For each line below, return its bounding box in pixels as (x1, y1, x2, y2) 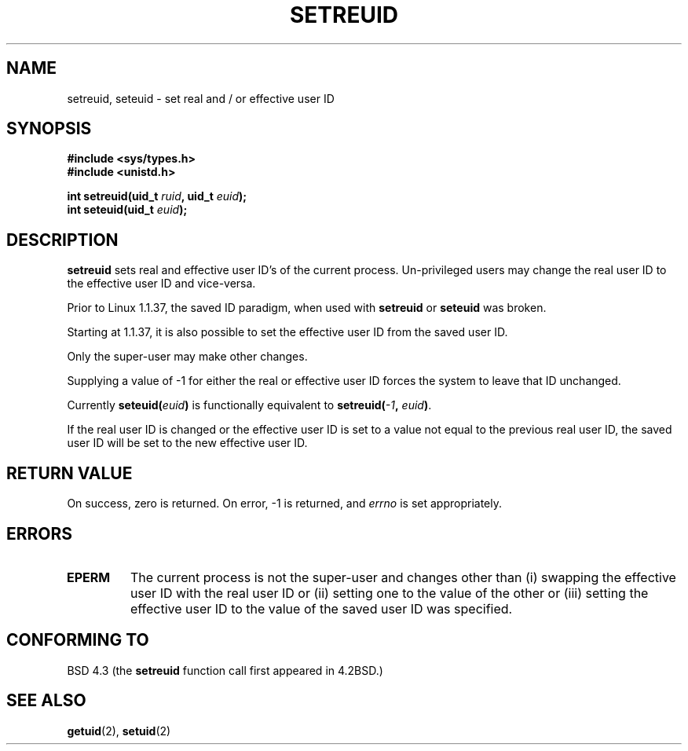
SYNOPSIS (6, 119, 92, 139)
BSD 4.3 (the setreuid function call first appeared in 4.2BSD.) (67, 663, 383, 677)
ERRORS (6, 523, 73, 544)
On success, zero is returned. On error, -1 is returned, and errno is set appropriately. (67, 496, 502, 511)
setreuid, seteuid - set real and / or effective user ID (67, 91, 335, 105)
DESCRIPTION (6, 229, 119, 250)
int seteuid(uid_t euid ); (67, 203, 188, 217)
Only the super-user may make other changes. (67, 350, 308, 364)
